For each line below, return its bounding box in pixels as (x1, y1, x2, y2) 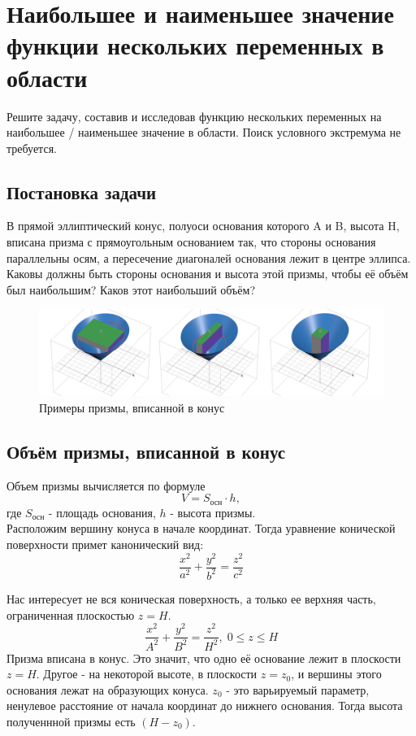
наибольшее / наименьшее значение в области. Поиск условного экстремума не (6, 124, 401, 141)
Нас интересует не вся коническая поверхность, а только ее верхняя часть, (6, 590, 376, 607)
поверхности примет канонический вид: (6, 535, 204, 552)
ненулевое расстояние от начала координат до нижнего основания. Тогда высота (6, 697, 403, 714)
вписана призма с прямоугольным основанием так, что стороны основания (6, 233, 376, 250)
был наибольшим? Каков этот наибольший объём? (6, 281, 255, 298)
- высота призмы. (170, 503, 256, 520)
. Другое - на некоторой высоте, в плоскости (36, 665, 258, 682)
